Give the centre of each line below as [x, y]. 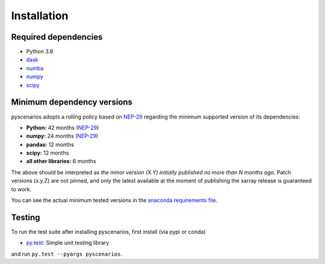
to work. [21, 189]
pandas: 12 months [50, 144]
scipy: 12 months [48, 153]
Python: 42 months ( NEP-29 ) [63, 127]
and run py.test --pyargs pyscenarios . [67, 254]
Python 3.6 [40, 52]
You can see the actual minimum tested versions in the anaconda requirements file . [114, 200]
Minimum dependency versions [72, 102]
